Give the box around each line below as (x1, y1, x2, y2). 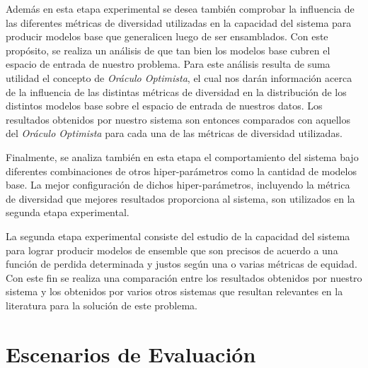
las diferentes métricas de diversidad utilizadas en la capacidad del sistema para (6, 15, 352, 30)
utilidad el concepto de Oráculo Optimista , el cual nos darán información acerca (6, 70, 352, 85)
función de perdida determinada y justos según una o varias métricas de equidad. (6, 256, 357, 271)
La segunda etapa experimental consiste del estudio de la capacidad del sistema (6, 228, 350, 243)
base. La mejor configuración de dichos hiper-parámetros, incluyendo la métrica (6, 177, 350, 192)
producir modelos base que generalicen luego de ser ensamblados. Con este (6, 29, 328, 44)
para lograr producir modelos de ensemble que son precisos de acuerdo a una (6, 242, 338, 257)
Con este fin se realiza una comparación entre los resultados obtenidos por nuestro (6, 270, 362, 285)
